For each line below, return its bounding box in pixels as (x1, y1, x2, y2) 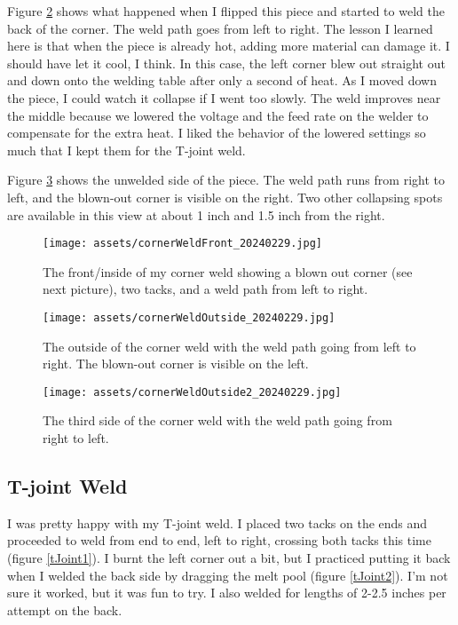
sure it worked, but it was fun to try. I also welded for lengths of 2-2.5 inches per (7, 583, 446, 602)
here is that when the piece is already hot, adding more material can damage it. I (7, 36, 450, 55)
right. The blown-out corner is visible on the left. (43, 354, 309, 373)
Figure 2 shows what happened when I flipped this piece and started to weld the (7, 2, 445, 20)
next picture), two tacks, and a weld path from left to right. (43, 280, 368, 298)
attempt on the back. (7, 600, 122, 619)
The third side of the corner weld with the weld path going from (43, 411, 392, 430)
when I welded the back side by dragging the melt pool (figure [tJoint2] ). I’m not (7, 566, 448, 584)
